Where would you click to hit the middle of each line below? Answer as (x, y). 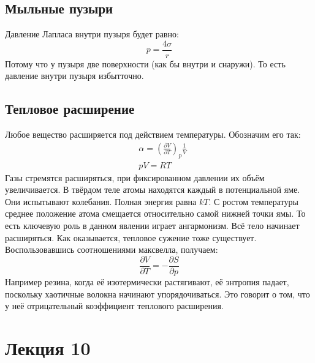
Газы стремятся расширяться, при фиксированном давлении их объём (135, 177)
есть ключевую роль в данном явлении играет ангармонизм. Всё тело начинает (152, 226)
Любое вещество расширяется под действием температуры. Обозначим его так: (153, 134)
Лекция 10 (48, 347)
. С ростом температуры (253, 201)
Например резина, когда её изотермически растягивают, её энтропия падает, (147, 281)
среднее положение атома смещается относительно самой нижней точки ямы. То (155, 213)
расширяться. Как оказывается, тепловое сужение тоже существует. (131, 237)
